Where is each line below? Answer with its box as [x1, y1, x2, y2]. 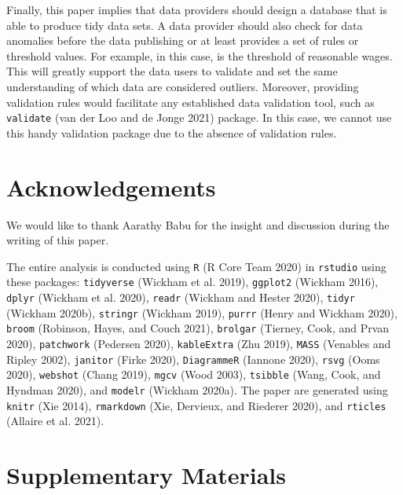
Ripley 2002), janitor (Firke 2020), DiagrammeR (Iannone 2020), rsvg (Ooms [6, 350, 380, 367]
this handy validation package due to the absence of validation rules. [6, 124, 337, 141]
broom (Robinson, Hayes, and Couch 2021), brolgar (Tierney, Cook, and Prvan [6, 320, 390, 336]
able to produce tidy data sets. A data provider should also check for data [6, 16, 363, 33]
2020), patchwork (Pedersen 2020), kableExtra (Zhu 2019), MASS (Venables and [6, 335, 391, 351]
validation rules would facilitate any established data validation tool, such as [6, 93, 375, 110]
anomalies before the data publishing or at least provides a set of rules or [6, 32, 359, 49]
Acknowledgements [6, 170, 216, 203]
